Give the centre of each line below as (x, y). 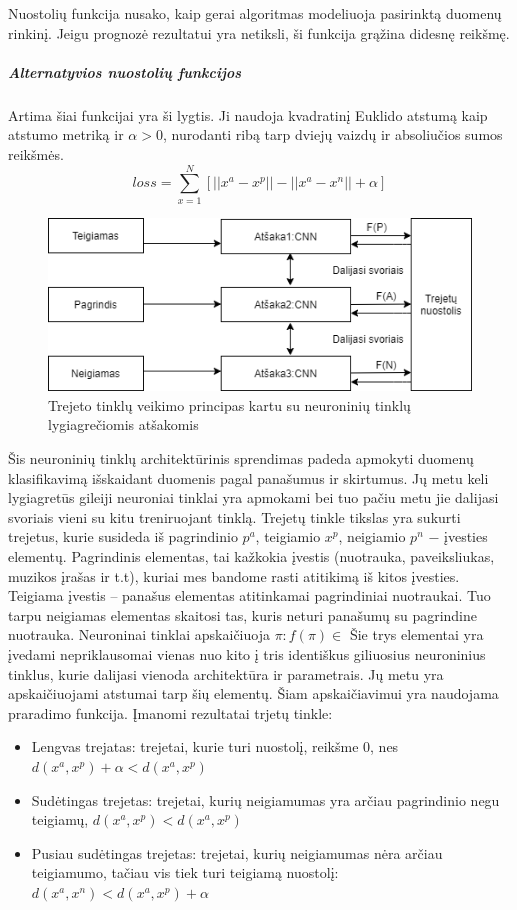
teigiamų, (60, 819)
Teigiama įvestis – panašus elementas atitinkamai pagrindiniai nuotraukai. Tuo (249, 595)
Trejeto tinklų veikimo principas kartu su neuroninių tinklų (229, 404)
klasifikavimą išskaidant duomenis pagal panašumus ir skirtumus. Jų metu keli (248, 477)
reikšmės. (36, 153)
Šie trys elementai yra (416, 634)
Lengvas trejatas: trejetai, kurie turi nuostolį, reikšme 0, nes (215, 746)
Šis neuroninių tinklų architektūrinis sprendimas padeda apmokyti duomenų (241, 458)
